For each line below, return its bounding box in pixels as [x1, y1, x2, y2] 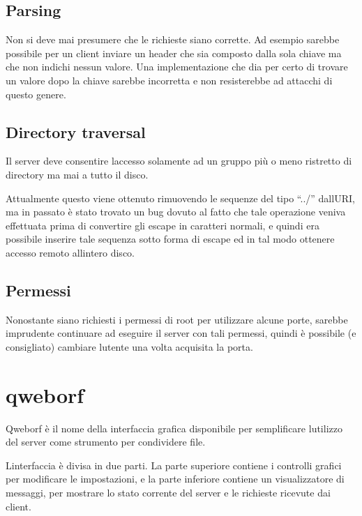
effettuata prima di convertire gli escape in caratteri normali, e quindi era [6, 218, 319, 232]
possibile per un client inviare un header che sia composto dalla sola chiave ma [6, 45, 342, 60]
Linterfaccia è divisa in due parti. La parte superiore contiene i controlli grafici [6, 457, 342, 472]
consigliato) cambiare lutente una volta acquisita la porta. [6, 339, 253, 354]
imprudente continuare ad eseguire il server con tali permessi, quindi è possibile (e [6, 326, 356, 340]
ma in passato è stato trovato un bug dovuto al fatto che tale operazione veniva [6, 204, 346, 219]
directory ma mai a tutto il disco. [6, 167, 149, 181]
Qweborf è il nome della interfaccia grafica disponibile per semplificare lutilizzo [6, 420, 342, 435]
